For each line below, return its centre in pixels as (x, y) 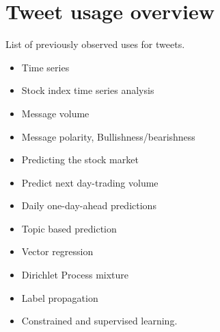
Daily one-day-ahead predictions (89, 205)
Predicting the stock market (80, 159)
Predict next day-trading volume (90, 182)
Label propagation (60, 297)
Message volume (55, 113)
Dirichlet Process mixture (75, 275)
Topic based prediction (69, 228)
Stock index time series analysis (88, 90)
